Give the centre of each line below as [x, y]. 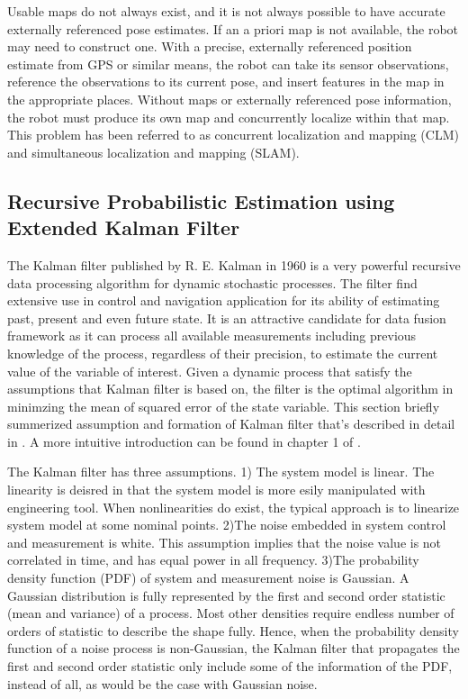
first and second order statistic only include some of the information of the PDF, [230, 666]
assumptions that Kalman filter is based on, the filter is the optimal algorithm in [230, 389]
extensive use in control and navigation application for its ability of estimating [224, 300]
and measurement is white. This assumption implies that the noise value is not [225, 542]
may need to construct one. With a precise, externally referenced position [210, 46]
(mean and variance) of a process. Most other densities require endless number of [231, 613]
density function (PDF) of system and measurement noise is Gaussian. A [208, 578]
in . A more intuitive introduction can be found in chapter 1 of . [184, 441]
